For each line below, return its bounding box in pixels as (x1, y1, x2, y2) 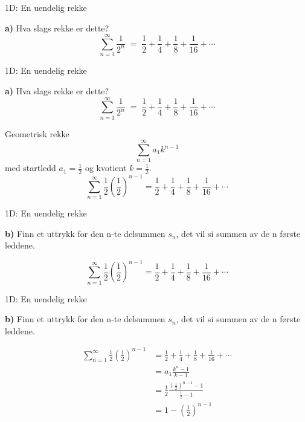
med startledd (5, 161, 56, 174)
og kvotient (85, 161, 127, 174)
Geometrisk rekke (5, 127, 69, 140)
